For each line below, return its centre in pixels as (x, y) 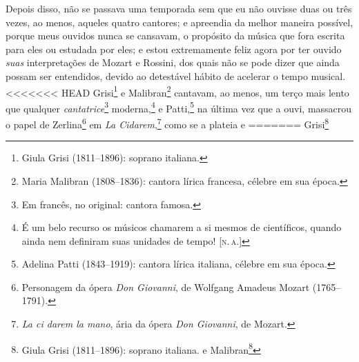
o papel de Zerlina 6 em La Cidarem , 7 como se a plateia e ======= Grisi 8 (167, 123)
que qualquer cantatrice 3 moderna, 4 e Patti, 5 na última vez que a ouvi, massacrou (179, 107)
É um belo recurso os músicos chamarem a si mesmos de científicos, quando (182, 227)
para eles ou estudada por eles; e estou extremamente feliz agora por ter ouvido (174, 49)
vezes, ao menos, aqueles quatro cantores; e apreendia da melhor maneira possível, (179, 22)
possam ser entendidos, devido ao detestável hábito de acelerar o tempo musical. (176, 76)
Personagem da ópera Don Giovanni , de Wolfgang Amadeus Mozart (166, 286)
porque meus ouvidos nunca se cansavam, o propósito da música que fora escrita (175, 36)
